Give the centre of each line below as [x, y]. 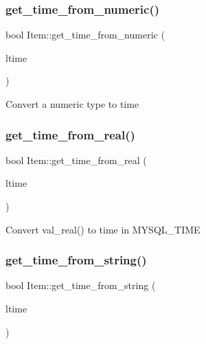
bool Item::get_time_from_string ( [81, 285]
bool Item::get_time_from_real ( [76, 160]
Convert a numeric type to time [72, 104]
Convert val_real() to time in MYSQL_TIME [103, 229]
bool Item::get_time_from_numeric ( [85, 35]
